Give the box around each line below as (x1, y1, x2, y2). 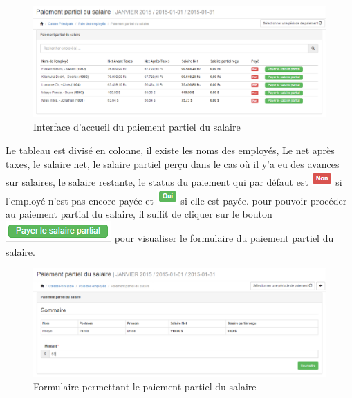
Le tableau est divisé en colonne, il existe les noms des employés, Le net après (6, 143, 335, 158)
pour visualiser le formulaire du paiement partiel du (114, 231, 334, 245)
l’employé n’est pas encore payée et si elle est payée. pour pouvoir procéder (6, 193, 347, 207)
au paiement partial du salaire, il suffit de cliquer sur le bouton (6, 207, 272, 221)
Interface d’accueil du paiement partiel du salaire (33, 120, 241, 134)
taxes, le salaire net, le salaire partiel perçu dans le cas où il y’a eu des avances (6, 156, 340, 171)
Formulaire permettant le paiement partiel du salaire (33, 379, 257, 394)
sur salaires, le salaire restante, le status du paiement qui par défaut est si (6, 175, 342, 189)
